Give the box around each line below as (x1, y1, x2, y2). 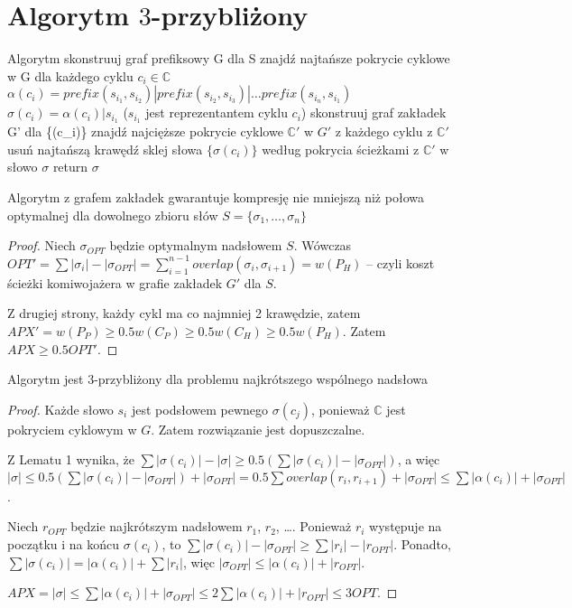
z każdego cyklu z (335, 122, 433, 141)
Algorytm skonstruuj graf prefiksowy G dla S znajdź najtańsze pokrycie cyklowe (7, 49, 450, 68)
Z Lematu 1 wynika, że (7, 450, 134, 469)
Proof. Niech (7, 236, 76, 255)
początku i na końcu (7, 535, 120, 554)
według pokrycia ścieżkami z (262, 139, 420, 158)
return (52, 157, 88, 176)
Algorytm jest (7, 369, 84, 388)
